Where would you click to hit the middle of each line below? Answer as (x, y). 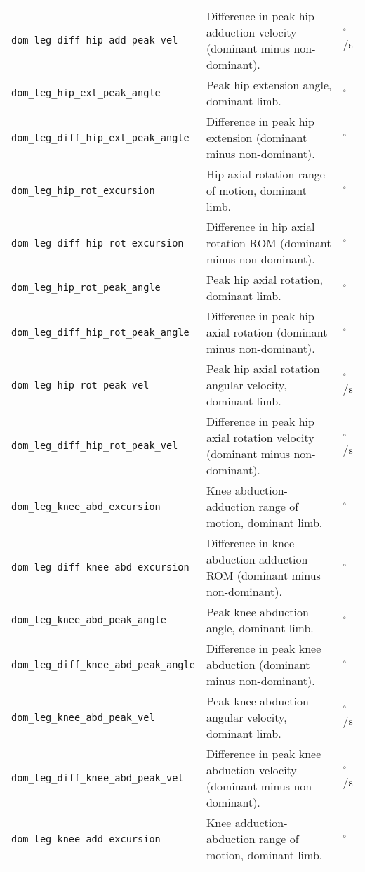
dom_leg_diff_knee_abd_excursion (100, 567)
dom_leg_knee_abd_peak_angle (89, 620)
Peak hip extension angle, (269, 85)
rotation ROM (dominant (268, 243)
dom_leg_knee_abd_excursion (86, 506)
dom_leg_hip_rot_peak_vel (80, 385)
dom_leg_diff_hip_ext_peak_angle (100, 137)
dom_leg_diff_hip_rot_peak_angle (100, 332)
